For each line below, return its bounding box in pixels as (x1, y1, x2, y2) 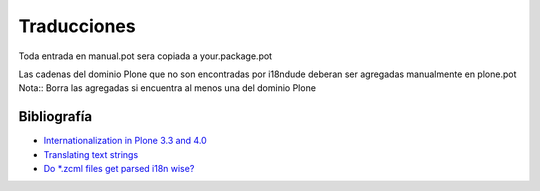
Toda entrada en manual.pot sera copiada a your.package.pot (18, 50, 273, 62)
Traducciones (18, 15, 136, 37)
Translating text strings (43, 148, 139, 160)
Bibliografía (18, 108, 93, 125)
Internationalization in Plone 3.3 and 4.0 (43, 135, 207, 147)
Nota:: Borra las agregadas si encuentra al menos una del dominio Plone (18, 82, 317, 94)
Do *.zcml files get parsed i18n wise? (43, 163, 195, 175)
